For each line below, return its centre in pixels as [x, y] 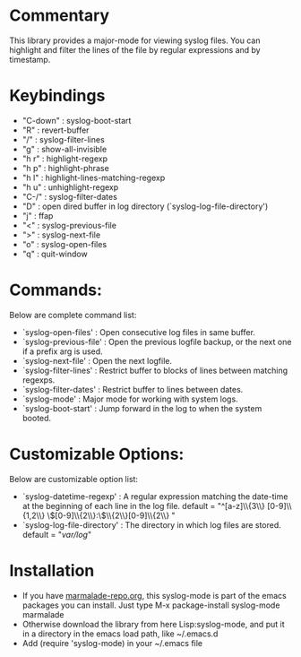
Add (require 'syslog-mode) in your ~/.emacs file [112, 643]
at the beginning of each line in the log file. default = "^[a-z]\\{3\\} [144, 506]
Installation [52, 571]
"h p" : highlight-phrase [65, 168]
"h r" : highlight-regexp [65, 159]
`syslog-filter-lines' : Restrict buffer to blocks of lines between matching [155, 370]
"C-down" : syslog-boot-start [77, 120]
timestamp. [30, 59]
